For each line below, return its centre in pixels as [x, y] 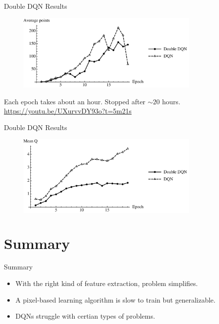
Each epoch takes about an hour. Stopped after [75, 101]
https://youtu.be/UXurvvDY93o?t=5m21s [68, 111]
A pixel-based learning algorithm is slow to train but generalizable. [115, 299]
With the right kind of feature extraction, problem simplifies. [107, 283]
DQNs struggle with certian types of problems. [85, 316]
